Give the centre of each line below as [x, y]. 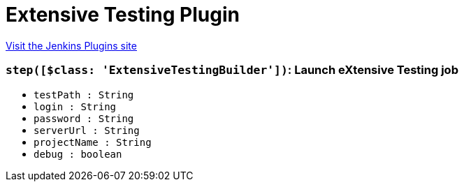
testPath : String [84, 95]
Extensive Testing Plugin [123, 15]
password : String [84, 118]
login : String [75, 106]
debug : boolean [78, 154]
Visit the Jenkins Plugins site [71, 45]
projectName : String [93, 142]
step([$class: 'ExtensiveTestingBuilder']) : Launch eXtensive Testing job [232, 70]
